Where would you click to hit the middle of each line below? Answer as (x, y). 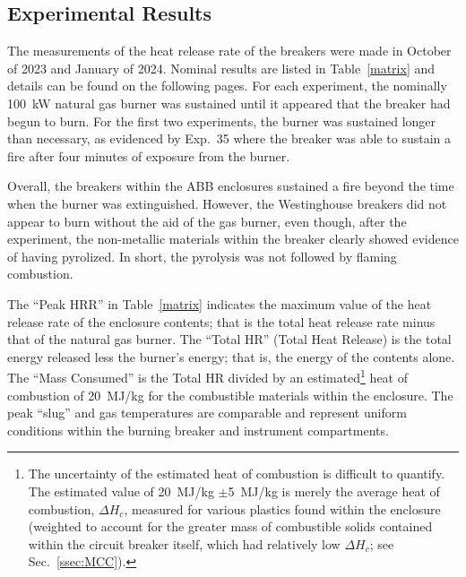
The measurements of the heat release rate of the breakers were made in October (229, 51)
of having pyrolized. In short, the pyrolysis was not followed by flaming (202, 256)
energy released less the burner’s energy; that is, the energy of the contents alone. (231, 356)
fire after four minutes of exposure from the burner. (149, 155)
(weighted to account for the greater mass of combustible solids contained (230, 526)
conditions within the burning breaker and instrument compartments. (198, 430)
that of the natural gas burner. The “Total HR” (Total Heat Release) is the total (229, 339)
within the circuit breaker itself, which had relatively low (184, 543)
